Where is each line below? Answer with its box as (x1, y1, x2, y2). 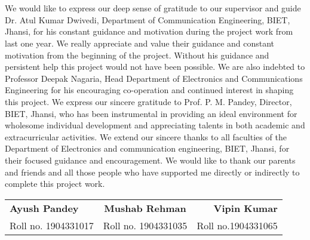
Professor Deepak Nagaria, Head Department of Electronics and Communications (5, 72, 303, 84)
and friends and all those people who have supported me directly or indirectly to (5, 165, 300, 178)
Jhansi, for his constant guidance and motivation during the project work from (5, 25, 293, 38)
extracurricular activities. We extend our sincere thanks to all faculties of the (5, 130, 287, 143)
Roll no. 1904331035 (103, 218, 188, 232)
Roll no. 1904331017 (10, 218, 94, 232)
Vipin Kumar (213, 201, 278, 215)
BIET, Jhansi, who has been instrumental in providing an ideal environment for (5, 107, 297, 119)
